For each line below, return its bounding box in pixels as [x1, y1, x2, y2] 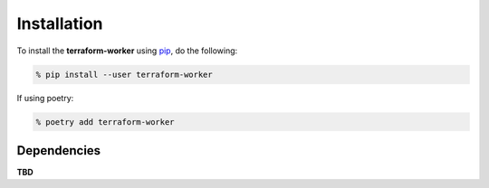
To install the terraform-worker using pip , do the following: [16, 45, 238, 56]
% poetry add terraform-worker [35, 117, 176, 127]
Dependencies [16, 143, 101, 158]
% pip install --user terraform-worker [35, 69, 213, 80]
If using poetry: [16, 92, 74, 103]
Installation [16, 14, 103, 33]
